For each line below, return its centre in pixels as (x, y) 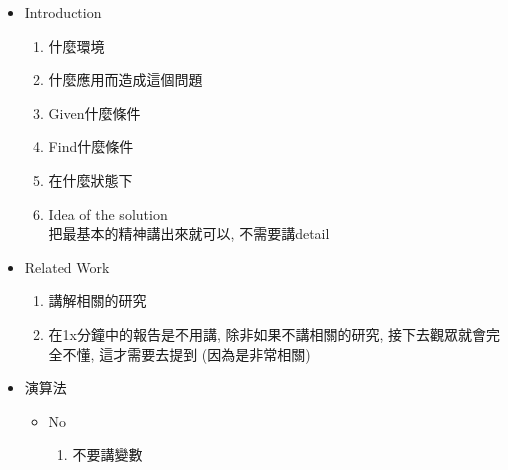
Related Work (67, 266)
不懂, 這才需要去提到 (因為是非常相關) (186, 353)
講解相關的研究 (97, 300)
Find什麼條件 (91, 146)
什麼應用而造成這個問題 (125, 79)
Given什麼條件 (94, 112)
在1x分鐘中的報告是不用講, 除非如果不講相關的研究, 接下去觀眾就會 (267, 333)
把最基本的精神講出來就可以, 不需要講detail (189, 233)
